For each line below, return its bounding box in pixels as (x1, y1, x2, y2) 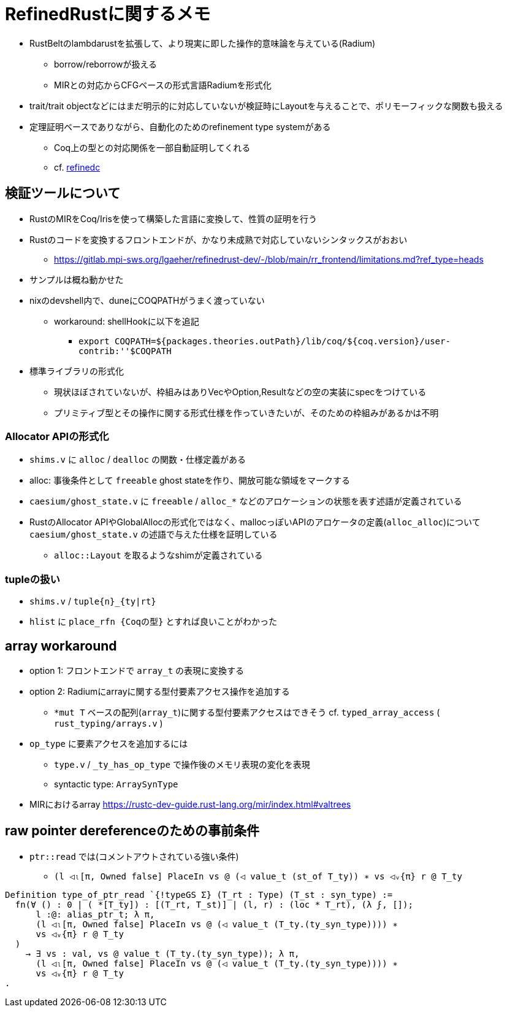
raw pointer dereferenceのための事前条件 (5, 823, 259, 839)
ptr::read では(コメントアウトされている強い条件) (29, 851, 239, 862)
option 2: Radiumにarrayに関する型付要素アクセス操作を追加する (29, 686, 290, 697)
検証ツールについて (5, 185, 121, 201)
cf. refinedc (54, 161, 101, 172)
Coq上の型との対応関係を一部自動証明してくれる (54, 142, 251, 153)
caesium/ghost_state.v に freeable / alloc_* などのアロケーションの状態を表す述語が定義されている (29, 496, 462, 507)
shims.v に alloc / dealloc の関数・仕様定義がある (29, 454, 246, 465)
